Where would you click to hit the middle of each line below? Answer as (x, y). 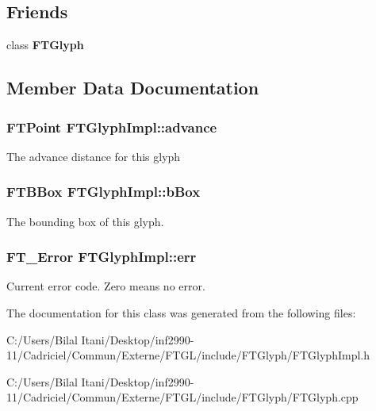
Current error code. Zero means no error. (106, 286)
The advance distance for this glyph (94, 156)
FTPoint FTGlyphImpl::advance (112, 127)
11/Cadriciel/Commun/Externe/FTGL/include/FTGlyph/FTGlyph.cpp (182, 397)
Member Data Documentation (133, 88)
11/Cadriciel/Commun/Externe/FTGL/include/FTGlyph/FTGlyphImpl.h (188, 355)
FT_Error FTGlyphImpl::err (102, 257)
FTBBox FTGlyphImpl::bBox (104, 192)
